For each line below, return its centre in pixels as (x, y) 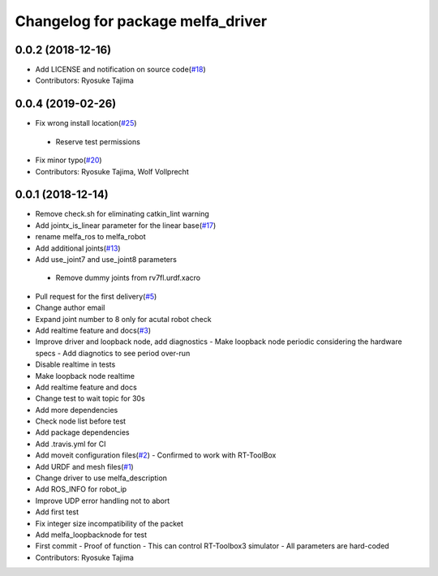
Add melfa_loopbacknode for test (91, 535)
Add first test (57, 512)
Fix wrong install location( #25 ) (86, 123)
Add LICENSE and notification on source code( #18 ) (120, 70)
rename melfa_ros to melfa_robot (90, 237)
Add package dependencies (82, 432)
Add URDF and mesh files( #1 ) (84, 466)
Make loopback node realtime (85, 376)
